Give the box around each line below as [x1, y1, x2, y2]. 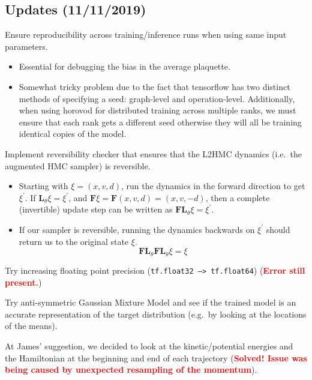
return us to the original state [19, 235, 129, 247]
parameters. [5, 40, 48, 52]
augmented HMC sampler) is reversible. [5, 159, 151, 172]
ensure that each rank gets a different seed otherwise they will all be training [19, 115, 302, 128]
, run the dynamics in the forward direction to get [121, 179, 305, 192]
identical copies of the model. [19, 127, 127, 140]
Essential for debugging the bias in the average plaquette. [19, 60, 230, 73]
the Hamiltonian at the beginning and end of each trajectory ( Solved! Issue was [5, 351, 307, 364]
